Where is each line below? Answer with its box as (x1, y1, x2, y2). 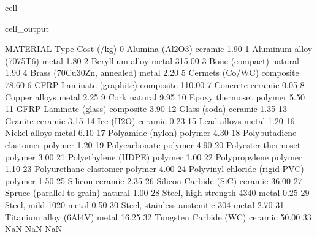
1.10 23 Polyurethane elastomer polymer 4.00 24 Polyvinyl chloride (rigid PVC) (5, 162, 304, 175)
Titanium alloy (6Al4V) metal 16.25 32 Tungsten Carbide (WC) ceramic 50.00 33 (5, 210, 311, 223)
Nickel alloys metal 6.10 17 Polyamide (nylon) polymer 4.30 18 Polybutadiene (5, 126, 297, 139)
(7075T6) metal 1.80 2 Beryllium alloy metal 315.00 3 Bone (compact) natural (5, 54, 299, 67)
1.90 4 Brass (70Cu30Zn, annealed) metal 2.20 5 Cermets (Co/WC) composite (5, 66, 299, 79)
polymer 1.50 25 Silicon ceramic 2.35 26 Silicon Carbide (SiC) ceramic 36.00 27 (5, 174, 302, 187)
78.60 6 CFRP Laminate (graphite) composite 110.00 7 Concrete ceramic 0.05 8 (5, 78, 305, 91)
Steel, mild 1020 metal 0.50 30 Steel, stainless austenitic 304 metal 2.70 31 (5, 198, 285, 211)
